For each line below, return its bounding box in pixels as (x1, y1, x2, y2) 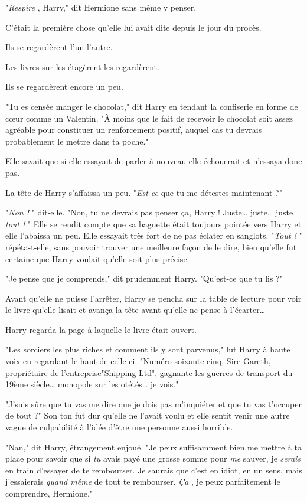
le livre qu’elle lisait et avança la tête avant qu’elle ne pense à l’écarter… (5, 303, 266, 316)
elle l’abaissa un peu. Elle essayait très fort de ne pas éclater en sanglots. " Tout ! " (5, 229, 302, 241)
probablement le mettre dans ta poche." (5, 135, 149, 147)
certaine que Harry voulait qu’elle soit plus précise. (5, 252, 190, 264)
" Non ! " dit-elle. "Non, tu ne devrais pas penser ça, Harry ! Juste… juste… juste (5, 206, 293, 218)
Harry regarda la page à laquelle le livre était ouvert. (5, 323, 197, 335)
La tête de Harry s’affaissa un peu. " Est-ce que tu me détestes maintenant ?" (5, 186, 282, 198)
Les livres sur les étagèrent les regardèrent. (5, 60, 159, 73)
